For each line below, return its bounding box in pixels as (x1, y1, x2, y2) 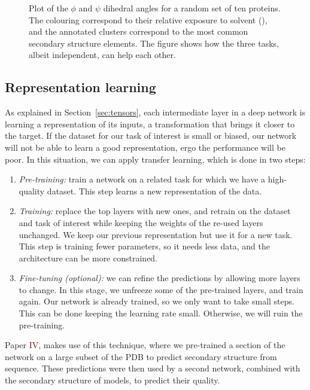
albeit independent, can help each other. (29, 48, 176, 61)
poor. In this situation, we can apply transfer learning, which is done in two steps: (5, 153, 306, 165)
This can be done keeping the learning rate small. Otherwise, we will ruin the (19, 307, 303, 319)
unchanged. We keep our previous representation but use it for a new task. (19, 228, 293, 240)
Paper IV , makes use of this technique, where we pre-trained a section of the (5, 339, 285, 351)
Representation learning (5, 78, 156, 96)
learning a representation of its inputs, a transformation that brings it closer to (5, 117, 295, 130)
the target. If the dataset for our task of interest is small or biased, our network (5, 129, 297, 142)
